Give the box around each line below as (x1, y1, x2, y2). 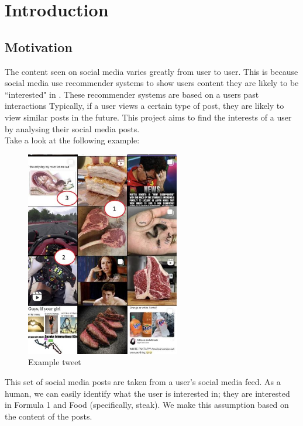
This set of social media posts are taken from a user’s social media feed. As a (5, 375, 281, 387)
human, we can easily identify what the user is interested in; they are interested (5, 387, 290, 399)
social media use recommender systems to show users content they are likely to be (5, 77, 299, 89)
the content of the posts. (5, 410, 92, 422)
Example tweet (28, 356, 81, 368)
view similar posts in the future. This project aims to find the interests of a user (5, 111, 292, 123)
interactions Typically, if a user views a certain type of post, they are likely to (5, 99, 284, 112)
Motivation (5, 37, 73, 56)
